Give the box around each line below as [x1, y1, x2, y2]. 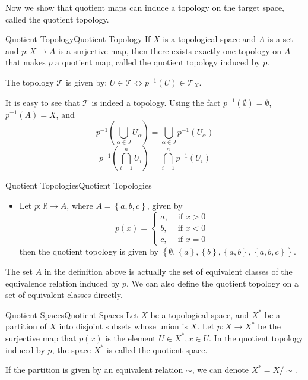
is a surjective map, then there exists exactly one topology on [58, 44, 282, 56]
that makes [5, 56, 46, 68]
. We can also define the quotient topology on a [126, 277, 299, 289]
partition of [5, 320, 47, 332]
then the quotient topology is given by [19, 244, 159, 257]
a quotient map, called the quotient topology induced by [55, 56, 261, 68]
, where [66, 199, 93, 211]
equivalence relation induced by [5, 277, 120, 289]
